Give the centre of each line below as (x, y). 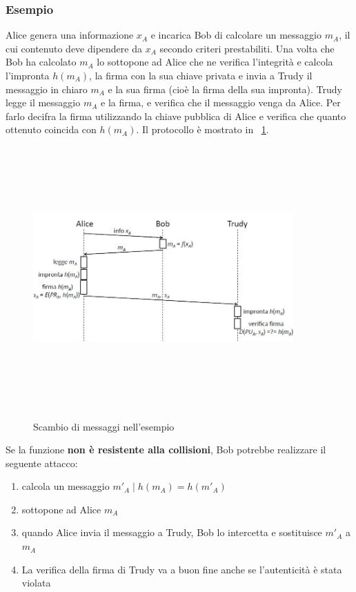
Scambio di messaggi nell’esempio (104, 426)
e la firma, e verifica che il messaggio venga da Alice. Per (221, 102)
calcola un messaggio (66, 486)
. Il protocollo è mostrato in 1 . (202, 129)
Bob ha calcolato (41, 62)
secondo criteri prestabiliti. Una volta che (247, 48)
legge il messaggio (43, 102)
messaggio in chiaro (47, 89)
